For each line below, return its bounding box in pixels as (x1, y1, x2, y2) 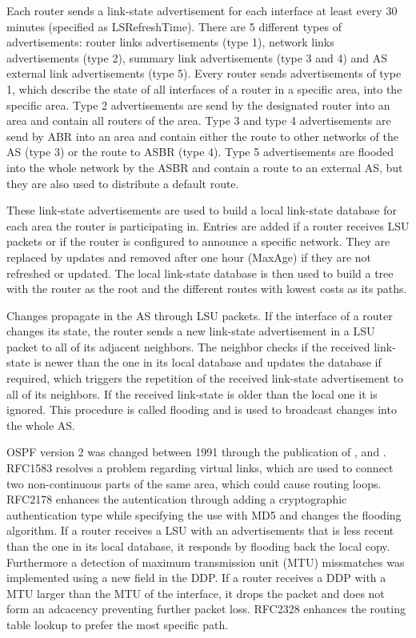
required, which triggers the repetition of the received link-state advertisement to (6, 370, 403, 387)
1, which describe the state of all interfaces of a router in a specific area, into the (6, 80, 402, 97)
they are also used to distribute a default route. (6, 175, 239, 191)
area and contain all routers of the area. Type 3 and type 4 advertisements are (6, 112, 391, 129)
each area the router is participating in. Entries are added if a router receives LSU (6, 217, 410, 234)
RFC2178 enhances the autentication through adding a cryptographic (6, 491, 347, 508)
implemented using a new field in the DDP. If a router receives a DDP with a (6, 569, 386, 586)
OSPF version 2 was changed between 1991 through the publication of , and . (6, 443, 386, 460)
